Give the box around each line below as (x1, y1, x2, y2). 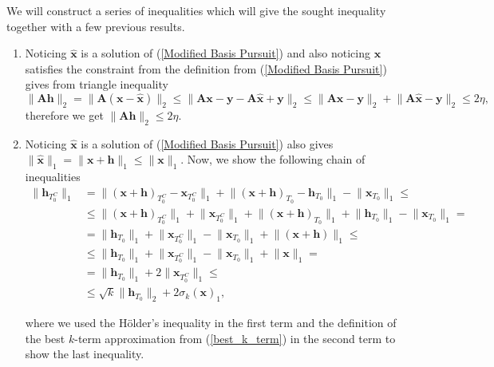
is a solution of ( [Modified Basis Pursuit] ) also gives (81, 135, 334, 152)
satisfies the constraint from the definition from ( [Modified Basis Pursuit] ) (25, 60, 387, 77)
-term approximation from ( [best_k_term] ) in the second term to (74, 330, 396, 346)
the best (25, 330, 65, 346)
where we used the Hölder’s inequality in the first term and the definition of (25, 314, 397, 331)
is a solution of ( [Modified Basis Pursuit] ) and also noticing (81, 45, 370, 61)
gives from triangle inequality (25, 76, 168, 93)
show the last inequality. (25, 345, 144, 362)
